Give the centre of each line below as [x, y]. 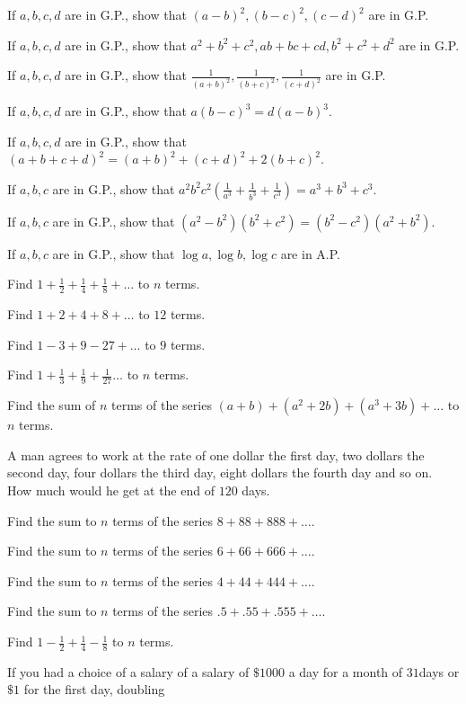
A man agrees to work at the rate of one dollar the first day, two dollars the [216, 454]
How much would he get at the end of [111, 490]
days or [439, 671]
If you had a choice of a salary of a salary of [128, 671]
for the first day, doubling [94, 689]
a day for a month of [346, 671]
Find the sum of [52, 405]
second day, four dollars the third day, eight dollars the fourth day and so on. [220, 472]
